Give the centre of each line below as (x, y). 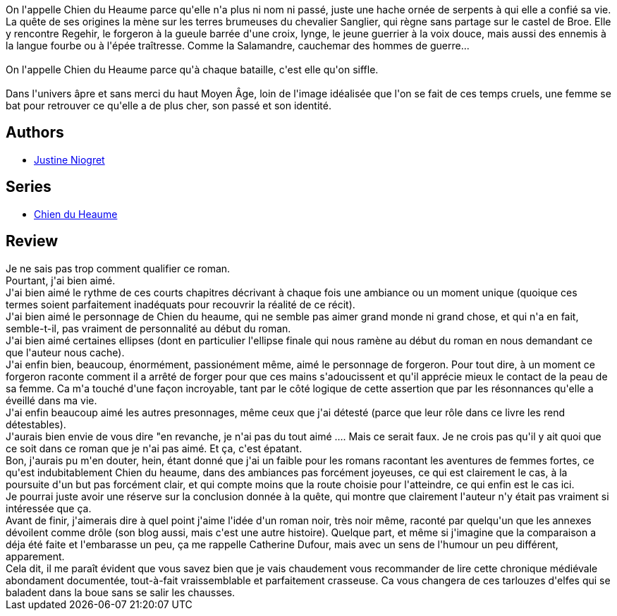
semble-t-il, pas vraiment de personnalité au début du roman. (148, 328)
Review (32, 241)
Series (29, 187)
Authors (35, 133)
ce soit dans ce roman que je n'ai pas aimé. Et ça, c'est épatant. (154, 448)
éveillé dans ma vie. (51, 400)
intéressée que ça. (49, 508)
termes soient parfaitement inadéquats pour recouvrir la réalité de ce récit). (181, 304)
